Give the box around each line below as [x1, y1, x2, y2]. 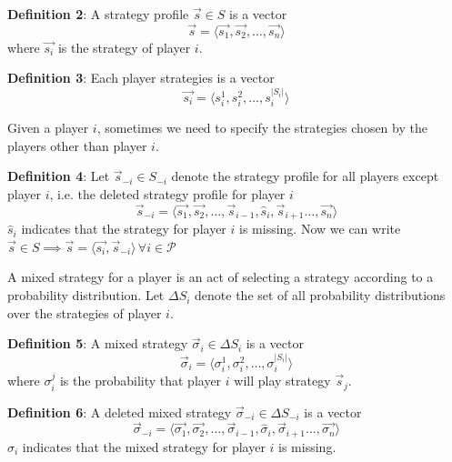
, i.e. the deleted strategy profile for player [49, 185, 286, 204]
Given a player [7, 118, 89, 137]
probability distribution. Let [7, 286, 165, 305]
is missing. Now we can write [239, 219, 401, 238]
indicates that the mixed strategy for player [22, 437, 266, 456]
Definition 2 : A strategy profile [7, 5, 189, 23]
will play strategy [234, 371, 331, 390]
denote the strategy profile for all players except [171, 166, 439, 186]
